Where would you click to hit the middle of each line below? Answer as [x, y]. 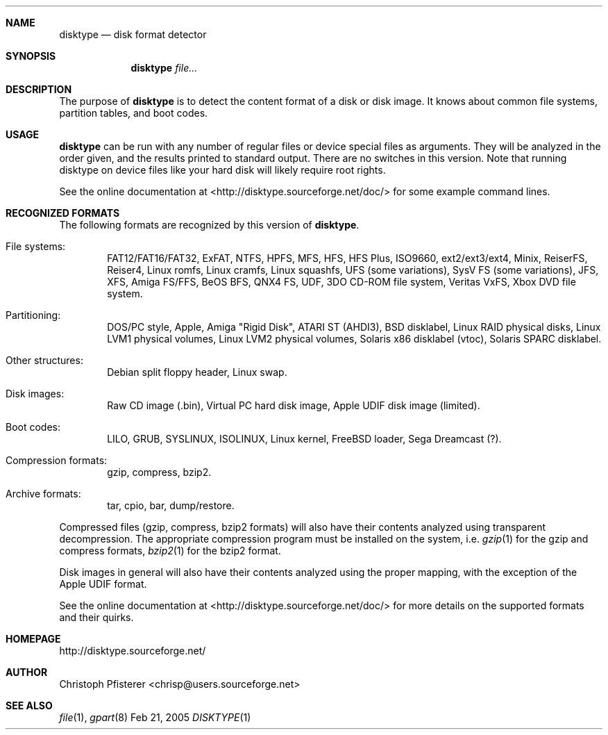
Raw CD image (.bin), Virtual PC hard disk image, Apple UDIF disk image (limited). [294, 405]
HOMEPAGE [33, 639]
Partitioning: [33, 315]
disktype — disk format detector [133, 34]
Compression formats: [57, 460]
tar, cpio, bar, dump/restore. [171, 505]
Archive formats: [43, 494]
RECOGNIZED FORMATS [63, 213]
